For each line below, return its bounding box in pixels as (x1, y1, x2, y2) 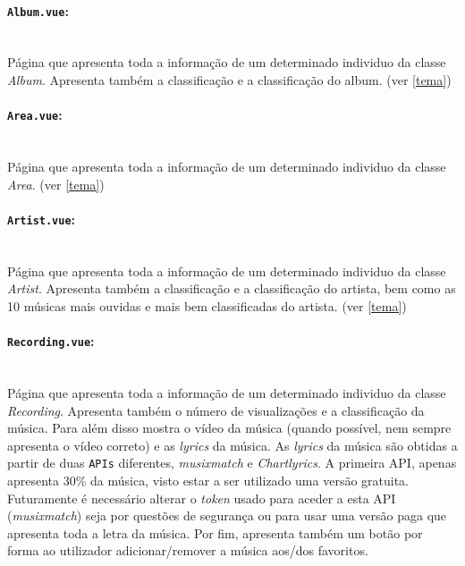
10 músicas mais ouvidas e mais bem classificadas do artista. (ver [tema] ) (7, 296, 407, 315)
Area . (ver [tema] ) (7, 174, 105, 193)
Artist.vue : (7, 209, 76, 228)
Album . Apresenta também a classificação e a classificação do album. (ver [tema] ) (7, 71, 452, 89)
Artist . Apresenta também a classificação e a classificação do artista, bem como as (7, 279, 456, 298)
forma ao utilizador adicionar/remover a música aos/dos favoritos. (7, 541, 368, 560)
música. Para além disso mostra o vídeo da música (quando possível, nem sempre (7, 418, 452, 437)
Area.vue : (7, 106, 63, 124)
